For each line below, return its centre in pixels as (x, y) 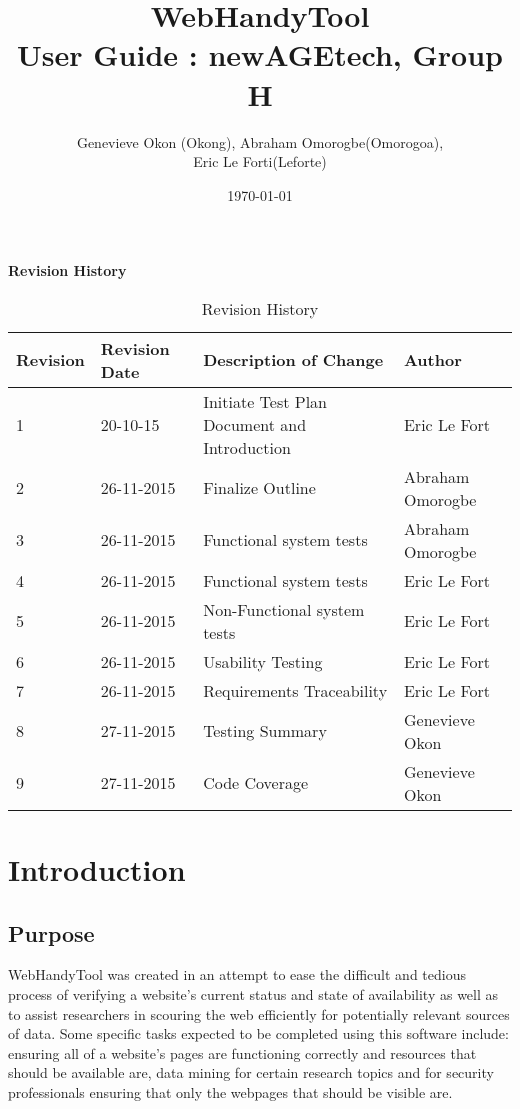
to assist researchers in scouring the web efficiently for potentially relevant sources (259, 1013)
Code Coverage (256, 783)
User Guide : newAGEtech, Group (260, 54)
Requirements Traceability (295, 690)
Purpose (51, 932)
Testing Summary (265, 731)
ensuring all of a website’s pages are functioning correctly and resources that (242, 1052)
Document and (255, 424)
